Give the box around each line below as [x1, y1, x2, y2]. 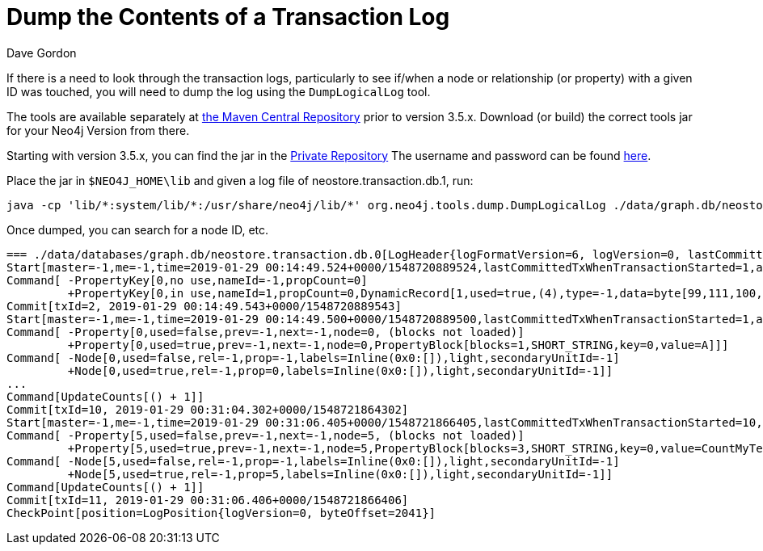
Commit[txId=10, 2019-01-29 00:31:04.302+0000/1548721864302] [6, 402, 409, 416]
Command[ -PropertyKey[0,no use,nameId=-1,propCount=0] [6, 273, 368, 287]
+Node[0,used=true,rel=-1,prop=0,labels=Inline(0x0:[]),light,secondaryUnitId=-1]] [67, 364, 613, 377]
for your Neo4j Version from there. [6, 123, 190, 137]
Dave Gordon [6, 45, 77, 60]
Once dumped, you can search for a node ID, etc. [6, 222, 269, 237]
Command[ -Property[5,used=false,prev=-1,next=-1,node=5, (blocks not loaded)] [6, 428, 525, 442]
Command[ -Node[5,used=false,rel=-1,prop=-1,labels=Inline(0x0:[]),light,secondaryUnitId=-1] [6, 454, 620, 468]
